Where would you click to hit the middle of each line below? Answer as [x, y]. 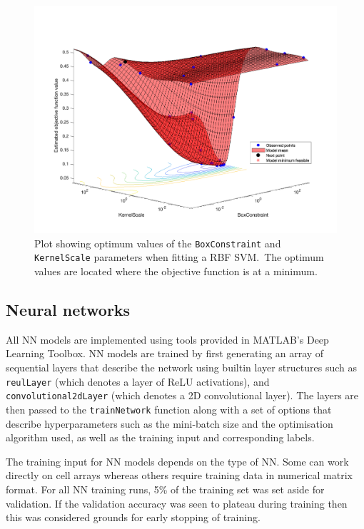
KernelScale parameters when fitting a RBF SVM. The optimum [179, 257]
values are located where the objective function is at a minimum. [176, 271]
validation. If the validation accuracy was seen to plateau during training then [177, 503]
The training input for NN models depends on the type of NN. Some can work [177, 461]
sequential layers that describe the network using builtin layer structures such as [181, 368]
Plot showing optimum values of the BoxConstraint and [158, 243]
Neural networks [68, 310]
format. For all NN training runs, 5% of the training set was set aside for [165, 489]
